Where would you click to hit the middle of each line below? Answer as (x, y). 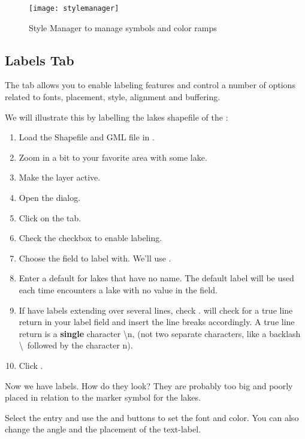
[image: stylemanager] (74, 8)
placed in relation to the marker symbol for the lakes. (103, 397)
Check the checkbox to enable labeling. (90, 238)
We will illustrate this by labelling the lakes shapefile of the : (117, 117)
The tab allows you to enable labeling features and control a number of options (150, 85)
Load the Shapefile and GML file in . (87, 137)
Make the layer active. (60, 177)
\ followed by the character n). (76, 345)
